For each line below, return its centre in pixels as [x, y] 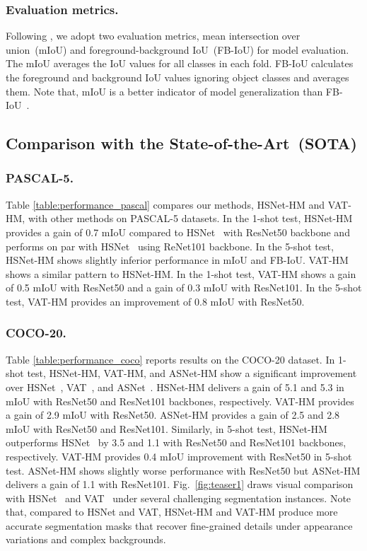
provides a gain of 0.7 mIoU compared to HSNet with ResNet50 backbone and [178, 232]
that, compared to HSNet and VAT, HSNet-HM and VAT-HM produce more [172, 512]
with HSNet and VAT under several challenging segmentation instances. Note [179, 498]
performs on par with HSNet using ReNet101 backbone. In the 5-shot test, [170, 246]
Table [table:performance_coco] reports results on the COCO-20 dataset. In [170, 359]
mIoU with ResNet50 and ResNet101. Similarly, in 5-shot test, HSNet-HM [167, 428]
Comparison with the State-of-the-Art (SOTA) [181, 143]
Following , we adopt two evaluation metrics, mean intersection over [153, 36]
